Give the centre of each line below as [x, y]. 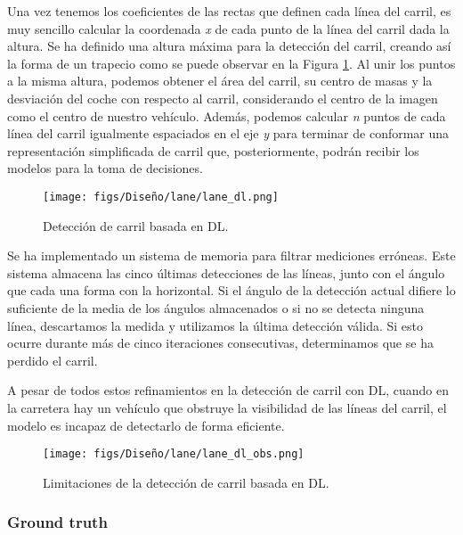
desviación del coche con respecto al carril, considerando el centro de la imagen [223, 98]
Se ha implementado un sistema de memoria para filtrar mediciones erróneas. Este [231, 255]
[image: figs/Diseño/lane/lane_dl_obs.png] [174, 454]
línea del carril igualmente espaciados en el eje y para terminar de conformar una [228, 133]
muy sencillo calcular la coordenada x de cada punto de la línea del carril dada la [228, 28]
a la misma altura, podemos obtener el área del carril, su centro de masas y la [220, 81]
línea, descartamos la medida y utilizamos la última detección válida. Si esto [215, 325]
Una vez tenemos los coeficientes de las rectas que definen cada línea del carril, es [229, 11]
